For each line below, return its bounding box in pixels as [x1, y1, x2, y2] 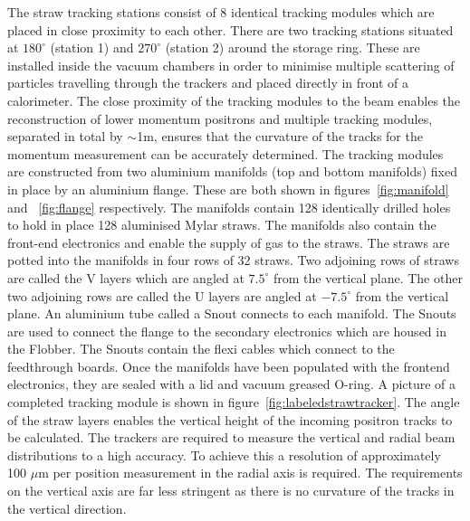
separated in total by [7, 127, 123, 146]
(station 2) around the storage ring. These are [165, 38, 420, 57]
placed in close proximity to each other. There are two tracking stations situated [7, 20, 454, 39]
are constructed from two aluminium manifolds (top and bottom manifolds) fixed [7, 162, 457, 181]
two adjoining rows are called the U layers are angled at [7, 286, 317, 305]
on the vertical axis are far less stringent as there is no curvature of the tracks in [7, 481, 455, 500]
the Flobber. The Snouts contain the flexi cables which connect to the [7, 339, 395, 358]
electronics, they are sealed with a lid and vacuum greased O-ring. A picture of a [7, 374, 456, 393]
